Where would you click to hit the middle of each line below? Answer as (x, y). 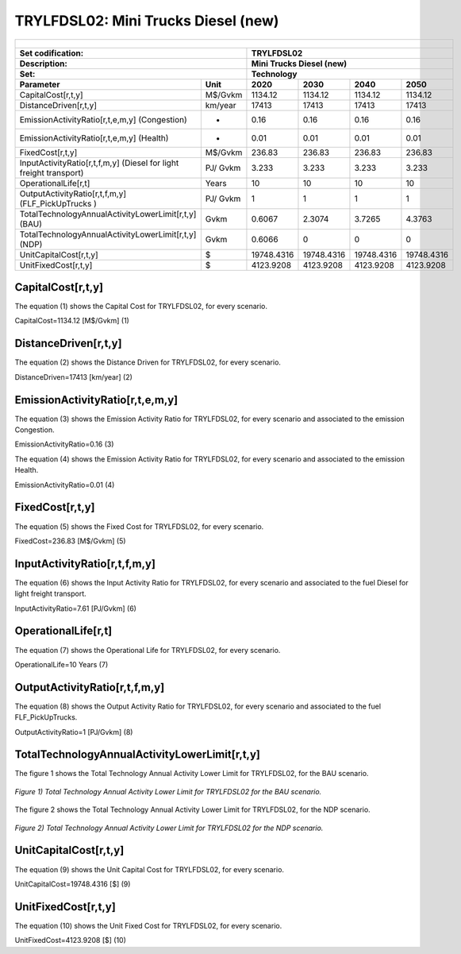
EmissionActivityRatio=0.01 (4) (65, 485)
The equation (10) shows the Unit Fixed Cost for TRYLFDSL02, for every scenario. (148, 925)
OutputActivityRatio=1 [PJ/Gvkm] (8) (74, 732)
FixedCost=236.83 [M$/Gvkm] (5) (70, 541)
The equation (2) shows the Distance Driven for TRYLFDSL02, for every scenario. (148, 362)
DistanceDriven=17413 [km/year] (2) (73, 377)
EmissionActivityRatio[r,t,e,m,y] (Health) (94, 137)
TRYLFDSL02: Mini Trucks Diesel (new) (147, 21)
